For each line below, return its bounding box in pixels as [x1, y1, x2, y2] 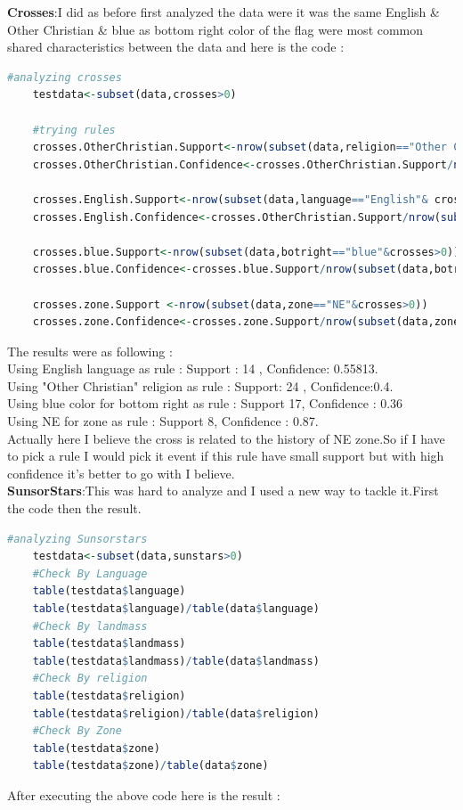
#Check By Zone [32, 724, 122, 738]
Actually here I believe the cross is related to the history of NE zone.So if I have [7, 429, 445, 447]
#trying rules [32, 123, 116, 136]
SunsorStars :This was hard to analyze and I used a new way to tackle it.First [7, 481, 439, 500]
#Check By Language [32, 567, 148, 580]
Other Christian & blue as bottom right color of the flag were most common [7, 20, 424, 38]
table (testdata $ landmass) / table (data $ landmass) [32, 654, 320, 667]
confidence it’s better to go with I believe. [7, 463, 235, 482]
